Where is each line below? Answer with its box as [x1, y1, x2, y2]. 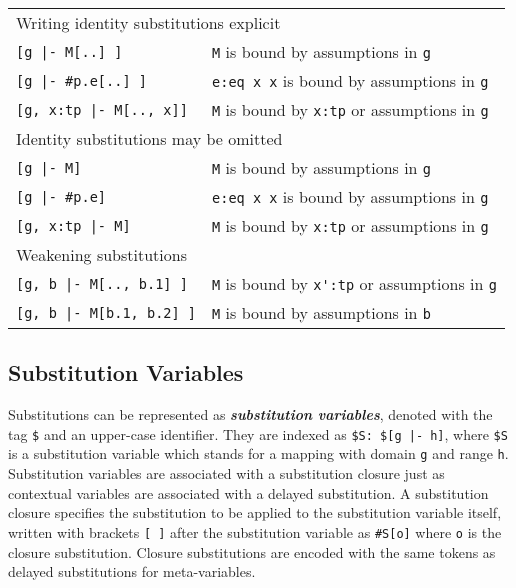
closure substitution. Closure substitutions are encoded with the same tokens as [8, 541, 496, 562]
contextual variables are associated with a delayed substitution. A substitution [8, 482, 489, 503]
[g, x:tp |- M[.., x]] [16, 101, 188, 118]
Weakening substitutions [16, 243, 187, 266]
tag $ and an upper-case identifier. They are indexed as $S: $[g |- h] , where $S [8, 423, 508, 444]
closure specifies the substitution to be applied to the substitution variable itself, [8, 502, 502, 523]
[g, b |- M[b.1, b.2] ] [16, 304, 197, 321]
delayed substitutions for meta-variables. [8, 561, 256, 582]
